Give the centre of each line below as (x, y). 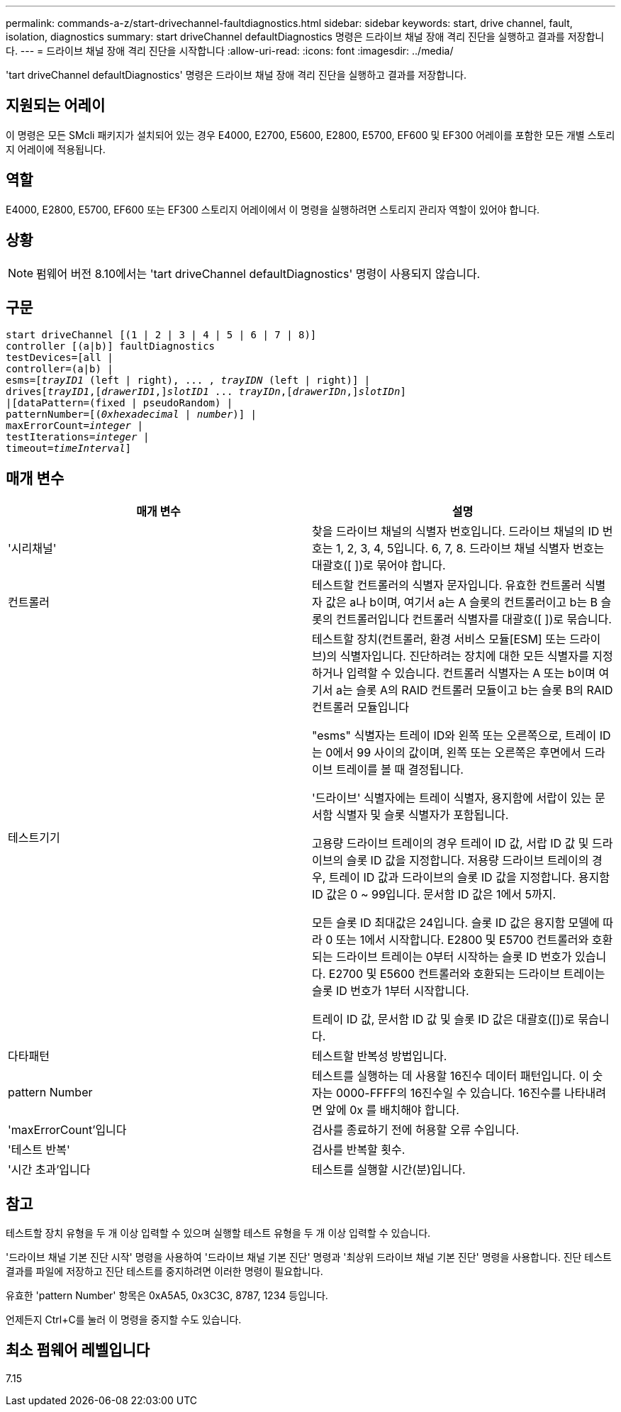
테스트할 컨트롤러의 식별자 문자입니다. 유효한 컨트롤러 (447, 585)
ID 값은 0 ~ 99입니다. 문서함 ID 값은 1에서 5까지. (434, 895)
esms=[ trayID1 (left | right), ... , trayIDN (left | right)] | (188, 380)
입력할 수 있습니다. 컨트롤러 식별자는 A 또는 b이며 (471, 673)
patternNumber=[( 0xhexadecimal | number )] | (132, 415)
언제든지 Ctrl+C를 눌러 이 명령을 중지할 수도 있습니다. (124, 1320)
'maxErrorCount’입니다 (67, 1130)
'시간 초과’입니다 (49, 1170)
